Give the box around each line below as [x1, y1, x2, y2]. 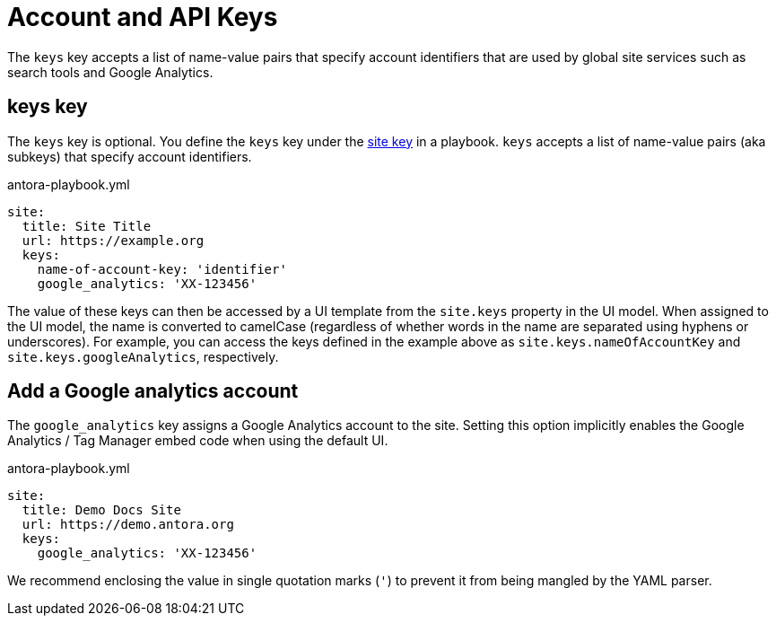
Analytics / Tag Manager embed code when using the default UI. [7, 433, 388, 449]
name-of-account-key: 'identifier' [37, 261, 287, 276]
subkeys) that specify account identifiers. [7, 148, 252, 164]
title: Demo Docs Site [22, 503, 181, 518]
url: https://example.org [22, 233, 205, 248]
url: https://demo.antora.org [22, 517, 234, 532]
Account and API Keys [7, 2, 278, 32]
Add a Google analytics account [7, 380, 299, 403]
